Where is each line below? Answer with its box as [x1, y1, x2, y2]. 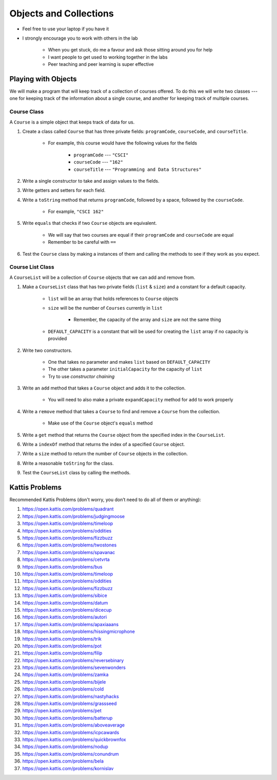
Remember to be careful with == [48, 239, 116, 245]
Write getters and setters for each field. [22, 187, 106, 193]
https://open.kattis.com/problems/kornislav [22, 765, 114, 771]
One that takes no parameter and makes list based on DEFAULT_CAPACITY [48, 359, 210, 365]
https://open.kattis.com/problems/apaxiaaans [22, 621, 119, 627]
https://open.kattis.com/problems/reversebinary [22, 657, 124, 663]
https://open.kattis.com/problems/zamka [22, 671, 109, 678]
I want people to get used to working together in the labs [48, 54, 168, 60]
